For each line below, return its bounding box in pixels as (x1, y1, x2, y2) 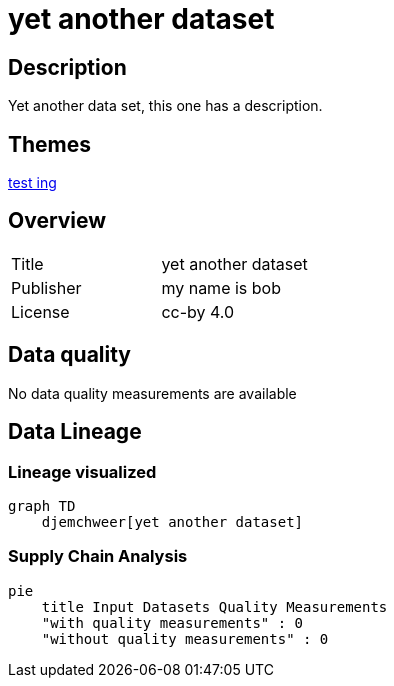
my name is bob (161, 277, 281, 298)
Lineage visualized (8, 461, 157, 482)
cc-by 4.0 (161, 301, 235, 322)
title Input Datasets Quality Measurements (41, 598, 388, 615)
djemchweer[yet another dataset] (41, 513, 304, 530)
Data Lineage (8, 419, 142, 445)
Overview (8, 208, 107, 234)
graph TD (8, 497, 76, 514)
